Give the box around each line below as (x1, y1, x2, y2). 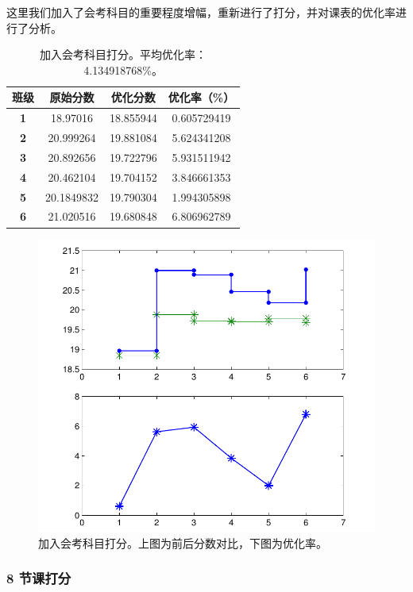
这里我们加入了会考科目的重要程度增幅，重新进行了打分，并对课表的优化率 (6, 4, 396, 20)
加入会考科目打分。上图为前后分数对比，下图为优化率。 (38, 534, 327, 551)
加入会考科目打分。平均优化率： (40, 46, 207, 63)
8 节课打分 (6, 568, 71, 588)
